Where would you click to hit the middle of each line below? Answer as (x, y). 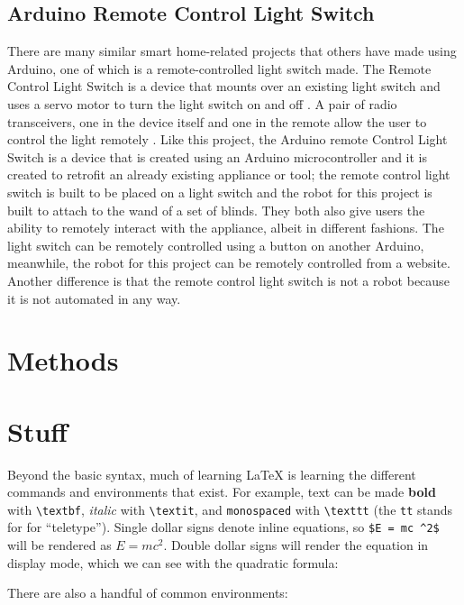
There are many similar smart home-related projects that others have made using (232, 51)
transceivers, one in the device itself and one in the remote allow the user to (217, 121)
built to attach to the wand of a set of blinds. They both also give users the (216, 210)
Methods (63, 360)
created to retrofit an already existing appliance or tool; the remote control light (229, 174)
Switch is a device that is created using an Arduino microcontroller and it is (218, 156)
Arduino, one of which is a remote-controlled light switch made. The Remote (219, 68)
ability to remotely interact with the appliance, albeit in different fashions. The (226, 228)
